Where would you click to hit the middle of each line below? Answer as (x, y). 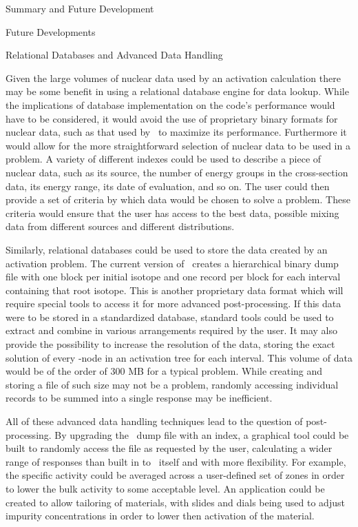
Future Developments (51, 31)
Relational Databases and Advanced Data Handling (114, 55)
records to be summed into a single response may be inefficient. (139, 398)
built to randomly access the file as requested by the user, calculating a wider (169, 448)
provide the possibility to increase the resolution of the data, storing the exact (170, 344)
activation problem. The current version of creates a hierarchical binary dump (172, 263)
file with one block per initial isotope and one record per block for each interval (173, 277)
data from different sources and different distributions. (120, 226)
